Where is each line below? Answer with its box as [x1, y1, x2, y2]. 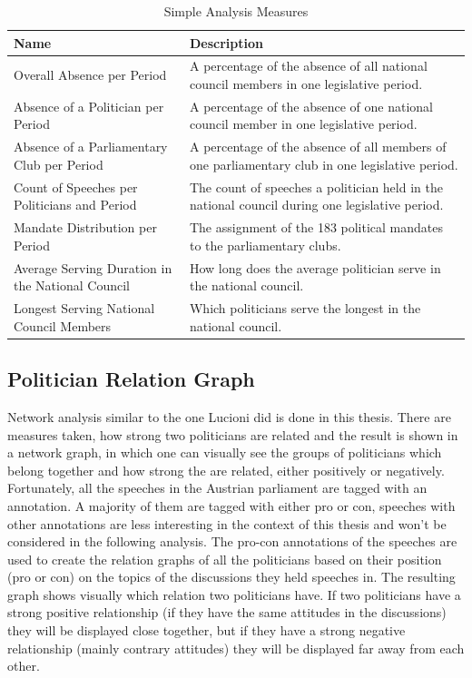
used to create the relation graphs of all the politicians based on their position [7, 549, 442, 568]
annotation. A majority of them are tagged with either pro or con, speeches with [7, 496, 456, 515]
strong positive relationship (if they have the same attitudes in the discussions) [7, 603, 447, 622]
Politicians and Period [14, 195, 137, 214]
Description [189, 33, 263, 52]
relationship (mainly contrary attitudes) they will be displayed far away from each [7, 638, 465, 657]
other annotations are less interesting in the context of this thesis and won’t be [7, 514, 447, 533]
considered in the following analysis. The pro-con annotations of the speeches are [7, 532, 457, 551]
